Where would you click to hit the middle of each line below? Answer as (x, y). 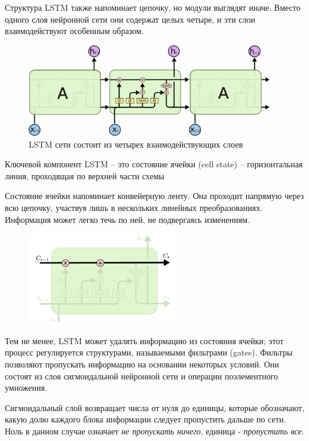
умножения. (26, 388)
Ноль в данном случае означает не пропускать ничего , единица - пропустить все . (154, 431)
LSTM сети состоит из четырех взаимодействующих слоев (136, 144)
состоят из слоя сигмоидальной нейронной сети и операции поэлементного (142, 376)
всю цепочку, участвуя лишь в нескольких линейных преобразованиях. (134, 207)
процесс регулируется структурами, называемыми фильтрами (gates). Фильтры (149, 352)
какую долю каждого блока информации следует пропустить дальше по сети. (146, 419)
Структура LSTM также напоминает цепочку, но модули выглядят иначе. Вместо (153, 7)
